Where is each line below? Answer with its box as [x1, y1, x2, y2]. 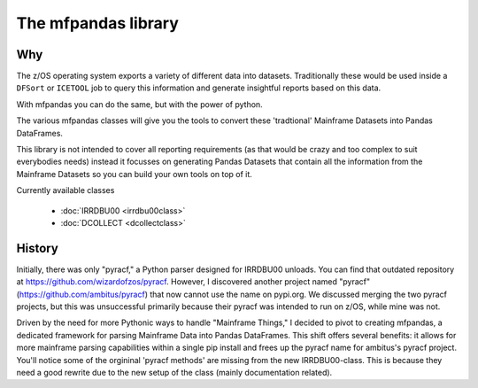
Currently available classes [16, 185, 115, 196]
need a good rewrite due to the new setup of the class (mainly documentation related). [16, 368, 333, 377]
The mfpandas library [16, 13, 179, 33]
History [16, 240, 59, 256]
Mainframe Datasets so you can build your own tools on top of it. [16, 168, 252, 179]
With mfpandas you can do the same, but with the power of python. [16, 98, 263, 110]
